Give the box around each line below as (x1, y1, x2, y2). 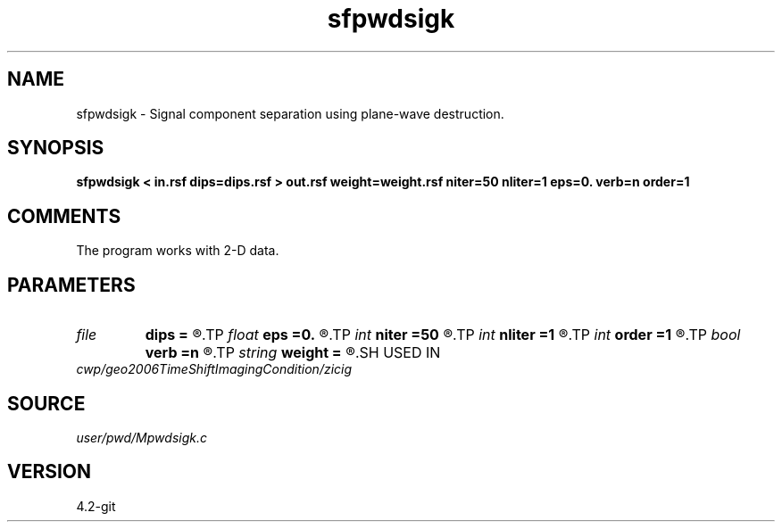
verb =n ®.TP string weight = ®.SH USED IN (145, 343, 441, 362)
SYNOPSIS (7, 136, 104, 160)
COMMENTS (7, 204, 121, 227)
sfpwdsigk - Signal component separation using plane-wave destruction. (76, 105, 504, 121)
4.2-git (76, 498, 116, 514)
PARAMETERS (7, 273, 136, 296)
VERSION (7, 460, 92, 484)
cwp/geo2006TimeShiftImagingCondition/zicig (76, 361, 353, 377)
